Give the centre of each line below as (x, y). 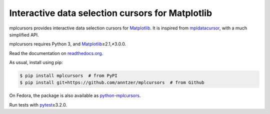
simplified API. (24, 34)
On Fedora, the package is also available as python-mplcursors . (75, 95)
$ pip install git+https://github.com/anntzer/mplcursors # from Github (112, 83)
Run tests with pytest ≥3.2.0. (38, 104)
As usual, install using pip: (36, 62)
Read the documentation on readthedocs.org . (56, 53)
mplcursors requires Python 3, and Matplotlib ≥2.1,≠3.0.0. (68, 44)
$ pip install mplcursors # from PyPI (68, 76)
